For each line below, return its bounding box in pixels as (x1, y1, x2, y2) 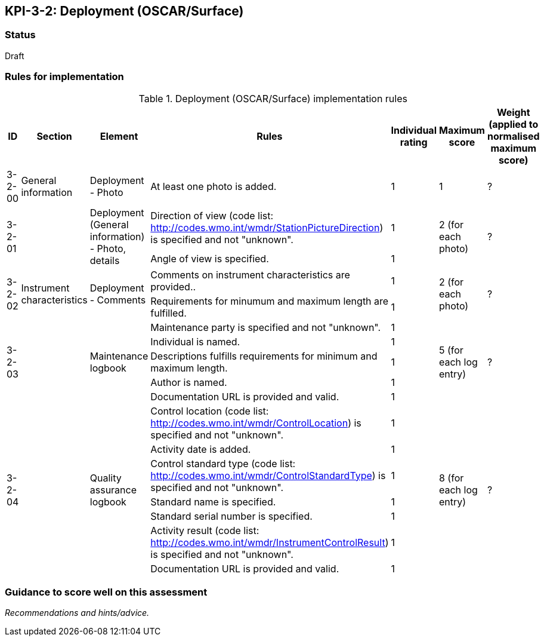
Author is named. (150, 376, 227, 388)
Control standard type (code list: (150, 457, 296, 470)
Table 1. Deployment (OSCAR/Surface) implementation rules (138, 92, 407, 105)
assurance (89, 483, 137, 496)
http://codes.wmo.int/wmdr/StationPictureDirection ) (150, 222, 384, 234)
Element (100, 130, 138, 142)
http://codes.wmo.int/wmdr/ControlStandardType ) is (150, 469, 386, 481)
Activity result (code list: (150, 524, 259, 536)
